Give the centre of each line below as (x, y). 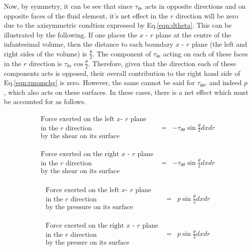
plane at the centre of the (193, 34)
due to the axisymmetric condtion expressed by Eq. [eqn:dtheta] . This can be (118, 25)
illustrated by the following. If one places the (71, 34)
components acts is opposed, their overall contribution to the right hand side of (122, 73)
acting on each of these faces (206, 53)
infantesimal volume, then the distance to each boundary (89, 44)
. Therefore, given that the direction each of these (162, 63)
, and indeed (223, 82)
